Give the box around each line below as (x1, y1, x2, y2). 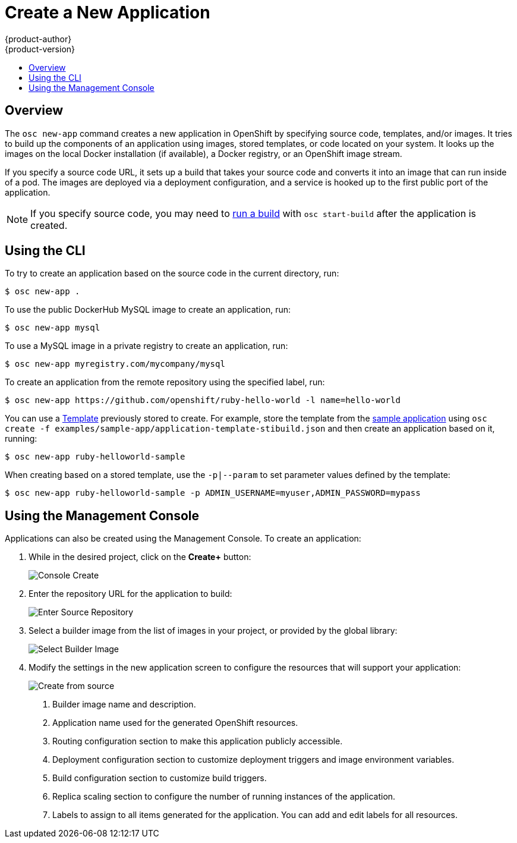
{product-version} (5, 43, 75, 54)
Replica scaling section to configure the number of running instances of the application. (52, 791, 396, 802)
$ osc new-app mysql (5, 323, 100, 333)
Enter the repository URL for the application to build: (29, 589, 232, 599)
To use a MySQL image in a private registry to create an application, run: (5, 341, 288, 351)
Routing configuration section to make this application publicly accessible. (52, 736, 343, 747)
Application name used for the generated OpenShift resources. (52, 718, 298, 728)
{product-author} (5, 33, 72, 44)
